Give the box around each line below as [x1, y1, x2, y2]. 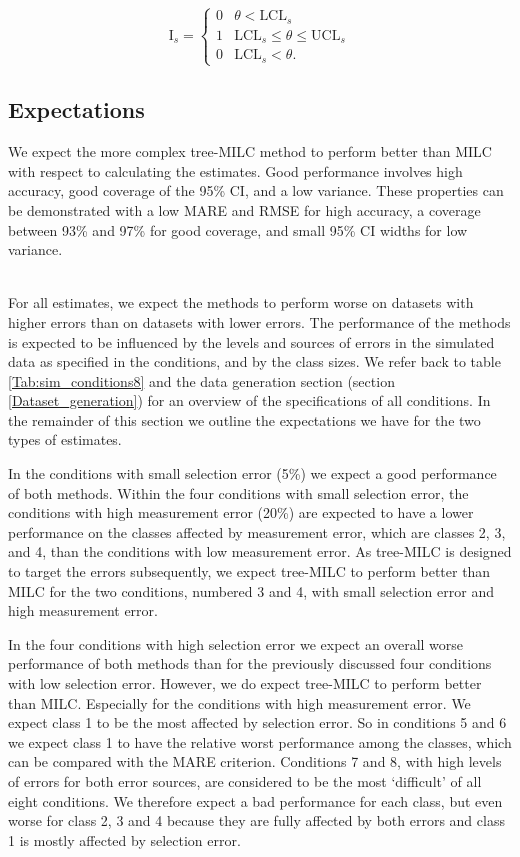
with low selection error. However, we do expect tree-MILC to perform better [8, 673, 482, 694]
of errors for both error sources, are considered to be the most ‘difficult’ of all [8, 770, 482, 791]
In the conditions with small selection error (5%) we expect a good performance [8, 463, 497, 484]
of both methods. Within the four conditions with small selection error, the [8, 482, 469, 503]
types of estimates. [8, 429, 122, 450]
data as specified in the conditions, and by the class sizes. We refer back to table [8, 351, 501, 372]
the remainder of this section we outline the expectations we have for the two [8, 409, 481, 430]
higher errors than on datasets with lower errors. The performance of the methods [8, 311, 511, 332]
